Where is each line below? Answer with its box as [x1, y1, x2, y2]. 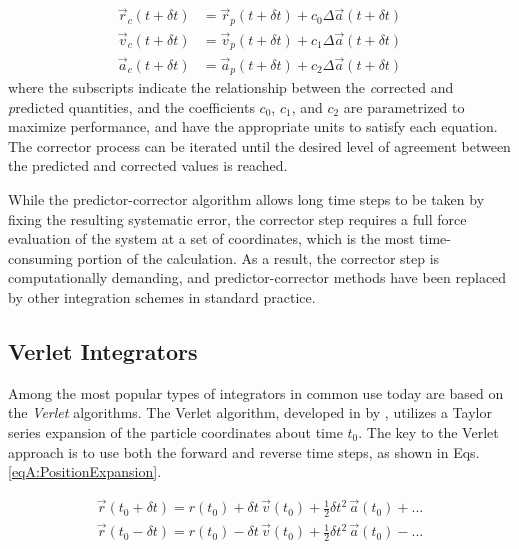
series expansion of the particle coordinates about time [8, 422, 343, 443]
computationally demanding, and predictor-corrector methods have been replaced [8, 267, 507, 288]
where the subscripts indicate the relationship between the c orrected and [8, 77, 454, 98]
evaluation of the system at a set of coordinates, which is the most [8, 228, 415, 249]
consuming [8, 247, 73, 268]
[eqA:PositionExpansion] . [8, 461, 162, 482]
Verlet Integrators [8, 336, 198, 367]
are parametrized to [343, 96, 465, 117]
